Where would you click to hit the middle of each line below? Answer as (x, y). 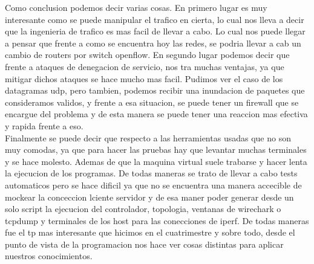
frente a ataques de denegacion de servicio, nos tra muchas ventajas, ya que (145, 66)
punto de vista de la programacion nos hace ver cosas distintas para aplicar (144, 244)
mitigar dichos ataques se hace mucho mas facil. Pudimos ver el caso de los (144, 78)
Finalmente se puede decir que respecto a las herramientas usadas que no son (148, 137)
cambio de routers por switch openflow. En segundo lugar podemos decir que (147, 55)
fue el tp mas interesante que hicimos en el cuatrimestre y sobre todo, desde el (150, 232)
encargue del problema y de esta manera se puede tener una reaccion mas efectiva (156, 114)
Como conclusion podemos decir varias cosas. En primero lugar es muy (136, 7)
